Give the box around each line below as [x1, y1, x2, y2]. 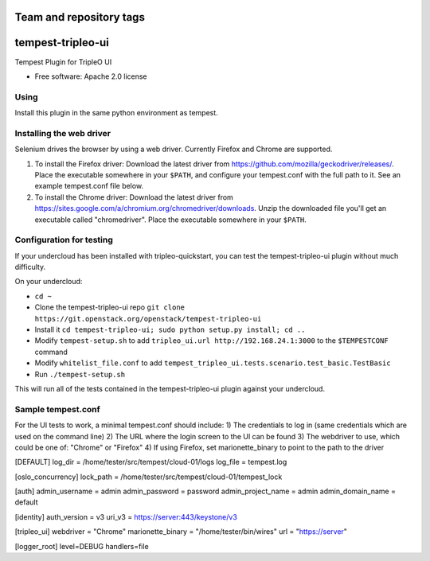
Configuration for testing [14, 235, 113, 246]
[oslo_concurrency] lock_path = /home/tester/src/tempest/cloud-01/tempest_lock [14, 472, 283, 481]
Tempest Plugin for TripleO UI [14, 56, 112, 67]
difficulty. [14, 263, 46, 272]
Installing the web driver [14, 127, 111, 138]
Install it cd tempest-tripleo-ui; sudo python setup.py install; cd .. [34, 325, 306, 334]
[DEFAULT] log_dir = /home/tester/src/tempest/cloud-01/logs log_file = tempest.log [14, 458, 287, 467]
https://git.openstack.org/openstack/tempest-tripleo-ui [34, 314, 262, 323]
